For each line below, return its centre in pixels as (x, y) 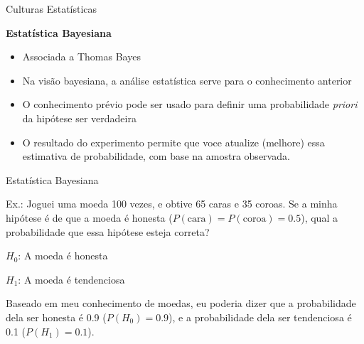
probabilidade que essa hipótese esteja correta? (108, 231)
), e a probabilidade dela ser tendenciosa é (260, 317)
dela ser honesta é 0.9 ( (56, 317)
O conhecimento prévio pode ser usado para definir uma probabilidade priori (190, 104)
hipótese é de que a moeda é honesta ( (89, 217)
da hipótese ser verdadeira (79, 118)
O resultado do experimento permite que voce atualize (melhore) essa (173, 142)
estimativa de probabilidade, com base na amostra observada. (156, 156)
